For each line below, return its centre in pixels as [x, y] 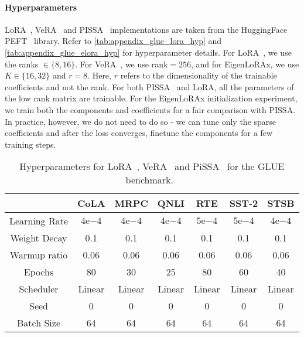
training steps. [30, 144]
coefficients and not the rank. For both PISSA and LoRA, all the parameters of [149, 86]
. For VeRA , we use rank [122, 64]
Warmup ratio [39, 255]
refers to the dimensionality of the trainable [199, 75]
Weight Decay [39, 238]
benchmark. [150, 180]
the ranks [22, 64]
